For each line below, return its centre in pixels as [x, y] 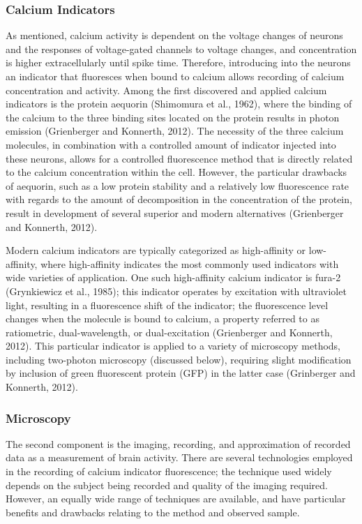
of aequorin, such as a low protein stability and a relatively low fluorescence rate [178, 185]
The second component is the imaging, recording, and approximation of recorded [178, 443]
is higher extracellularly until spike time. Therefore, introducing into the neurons [178, 62]
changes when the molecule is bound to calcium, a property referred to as [163, 319]
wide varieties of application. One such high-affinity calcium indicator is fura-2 [173, 277]
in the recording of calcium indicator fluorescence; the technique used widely [169, 471]
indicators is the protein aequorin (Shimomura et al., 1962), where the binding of [179, 104]
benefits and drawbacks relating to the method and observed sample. [153, 512]
